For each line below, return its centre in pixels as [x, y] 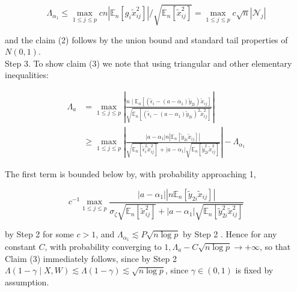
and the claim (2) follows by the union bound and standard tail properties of [146, 39]
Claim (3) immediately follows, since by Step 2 [91, 258]
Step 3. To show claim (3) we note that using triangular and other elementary [148, 63]
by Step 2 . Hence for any [230, 234]
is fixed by [254, 270]
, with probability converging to [103, 247]
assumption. [27, 281]
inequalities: [27, 75]
